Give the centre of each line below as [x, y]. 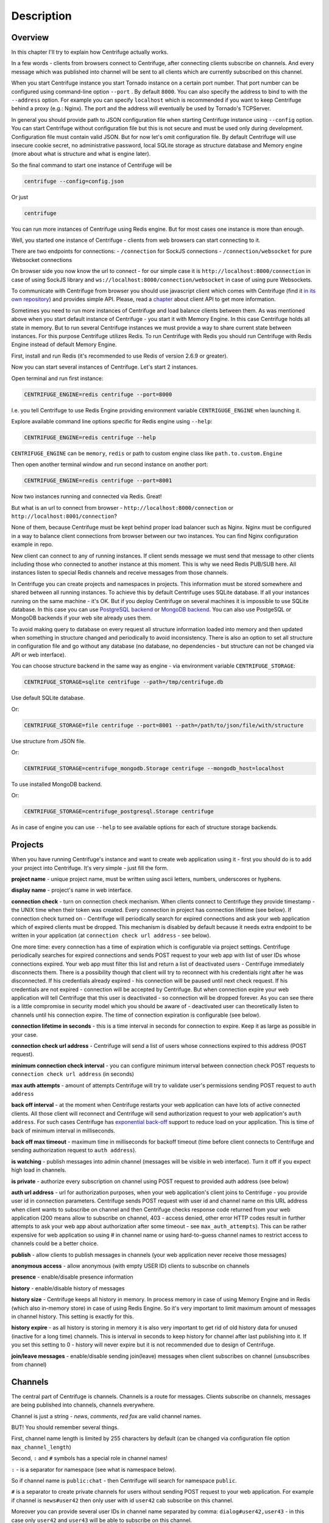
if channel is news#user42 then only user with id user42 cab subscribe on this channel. [122, 1500]
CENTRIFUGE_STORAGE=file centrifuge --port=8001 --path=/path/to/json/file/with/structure [164, 725]
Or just [20, 197]
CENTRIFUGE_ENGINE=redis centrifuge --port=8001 [98, 481]
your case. [25, 1034]
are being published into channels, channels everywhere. [83, 1405]
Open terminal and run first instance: [57, 378]
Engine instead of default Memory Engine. [64, 345]
